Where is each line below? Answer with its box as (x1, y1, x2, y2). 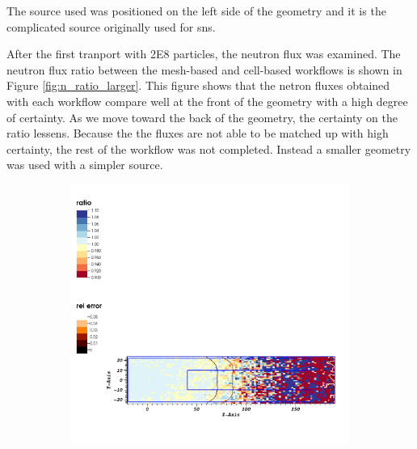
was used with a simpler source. (6, 156, 163, 173)
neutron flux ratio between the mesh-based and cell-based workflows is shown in (6, 61, 402, 78)
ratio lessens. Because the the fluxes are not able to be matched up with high (6, 125, 389, 142)
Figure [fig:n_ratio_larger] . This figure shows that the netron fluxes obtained (6, 77, 390, 94)
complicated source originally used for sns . (6, 18, 216, 35)
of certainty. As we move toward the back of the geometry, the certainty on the (6, 108, 398, 125)
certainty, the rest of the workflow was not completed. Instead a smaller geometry (6, 140, 411, 157)
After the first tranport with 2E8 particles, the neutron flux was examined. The (6, 45, 401, 62)
